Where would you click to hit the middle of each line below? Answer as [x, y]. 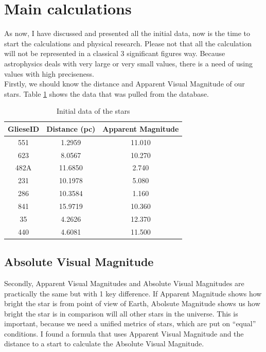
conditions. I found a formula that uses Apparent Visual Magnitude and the [124, 333]
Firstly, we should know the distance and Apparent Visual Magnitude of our [125, 84]
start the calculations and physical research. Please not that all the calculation [128, 43]
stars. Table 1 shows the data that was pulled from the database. [107, 93]
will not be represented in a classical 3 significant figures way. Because [115, 53]
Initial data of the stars [93, 111]
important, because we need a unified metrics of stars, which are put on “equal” [130, 323]
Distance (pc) [71, 128]
